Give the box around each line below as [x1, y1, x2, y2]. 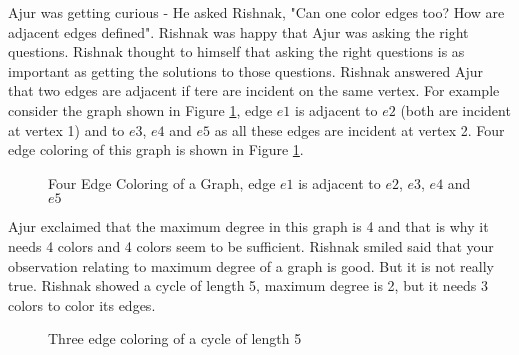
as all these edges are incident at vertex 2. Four [214, 119, 505, 140]
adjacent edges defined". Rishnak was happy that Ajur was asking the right [8, 21, 469, 42]
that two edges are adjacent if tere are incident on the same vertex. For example [8, 80, 500, 101]
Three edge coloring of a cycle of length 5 [48, 328, 302, 349]
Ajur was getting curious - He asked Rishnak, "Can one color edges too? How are [8, 2, 505, 22]
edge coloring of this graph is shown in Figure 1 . [8, 139, 304, 160]
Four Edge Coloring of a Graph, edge [48, 172, 276, 193]
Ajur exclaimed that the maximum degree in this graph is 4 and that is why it [8, 216, 489, 237]
